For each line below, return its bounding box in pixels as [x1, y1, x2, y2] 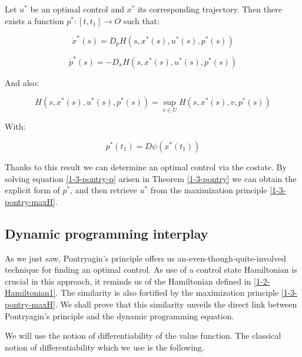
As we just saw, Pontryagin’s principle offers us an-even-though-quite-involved [5, 252, 286, 264]
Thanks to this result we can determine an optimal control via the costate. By [5, 161, 287, 173]
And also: [5, 76, 39, 88]
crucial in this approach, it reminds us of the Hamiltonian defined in [5, 275, 251, 287]
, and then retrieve [70, 184, 137, 196]
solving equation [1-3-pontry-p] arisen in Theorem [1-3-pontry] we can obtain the [5, 172, 297, 184]
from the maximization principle [150, 184, 267, 196]
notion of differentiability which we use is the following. [5, 341, 204, 353]
